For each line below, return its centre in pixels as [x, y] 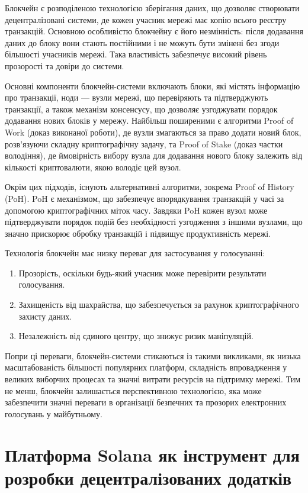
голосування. [42, 284]
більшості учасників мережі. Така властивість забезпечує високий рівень [136, 54]
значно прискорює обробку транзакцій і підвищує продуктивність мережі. [138, 233]
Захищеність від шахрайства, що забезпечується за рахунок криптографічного [159, 304]
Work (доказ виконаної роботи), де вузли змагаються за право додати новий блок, [153, 132]
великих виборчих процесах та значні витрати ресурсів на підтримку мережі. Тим [153, 379]
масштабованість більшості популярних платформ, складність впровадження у [146, 367]
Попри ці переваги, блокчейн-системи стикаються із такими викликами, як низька [153, 355]
